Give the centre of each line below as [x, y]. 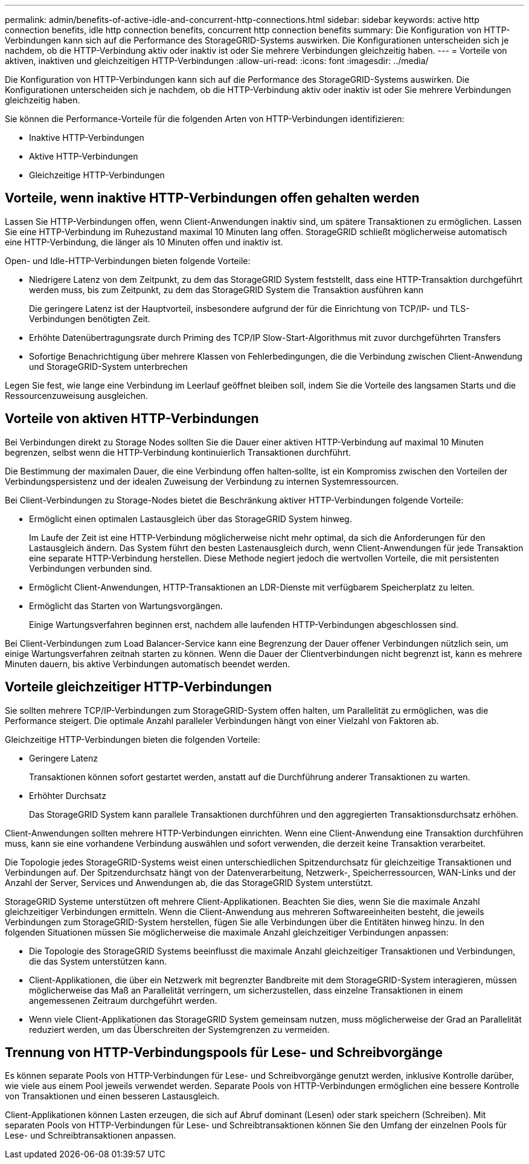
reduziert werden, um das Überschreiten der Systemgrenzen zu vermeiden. [179, 1029]
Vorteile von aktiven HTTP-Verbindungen [132, 419]
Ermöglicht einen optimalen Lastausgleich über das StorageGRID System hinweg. [191, 519]
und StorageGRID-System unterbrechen [108, 366]
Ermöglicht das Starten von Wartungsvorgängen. [126, 606]
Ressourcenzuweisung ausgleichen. [76, 395]
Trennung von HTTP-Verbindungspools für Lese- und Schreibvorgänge [224, 1052]
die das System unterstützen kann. [98, 961]
